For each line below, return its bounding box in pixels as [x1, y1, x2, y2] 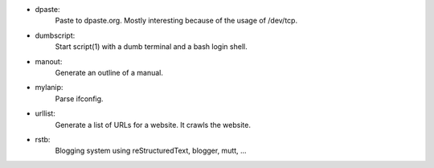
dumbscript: [35, 31, 76, 40]
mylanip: [35, 83, 63, 92]
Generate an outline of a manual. [55, 68, 164, 77]
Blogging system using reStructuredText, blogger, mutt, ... [55, 145, 247, 156]
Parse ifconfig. [55, 93, 104, 104]
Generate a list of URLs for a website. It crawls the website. [55, 120, 251, 129]
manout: [35, 56, 63, 66]
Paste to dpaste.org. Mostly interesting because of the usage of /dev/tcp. [55, 16, 297, 26]
